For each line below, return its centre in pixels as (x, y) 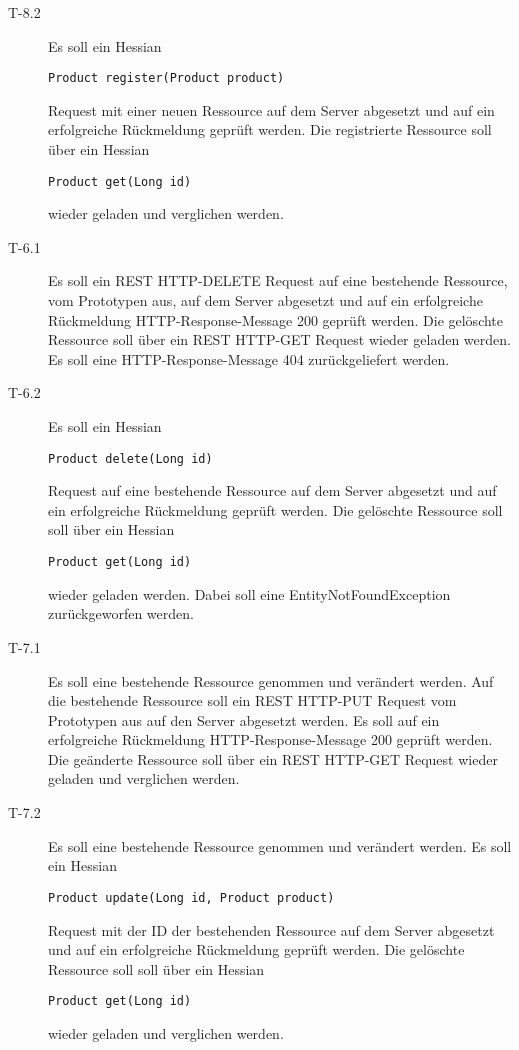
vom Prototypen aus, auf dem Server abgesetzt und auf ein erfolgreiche (265, 300)
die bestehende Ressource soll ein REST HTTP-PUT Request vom (252, 700)
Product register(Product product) (166, 78)
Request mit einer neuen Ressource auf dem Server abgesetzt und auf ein (271, 109)
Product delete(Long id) (130, 458)
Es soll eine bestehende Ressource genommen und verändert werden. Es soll (280, 845)
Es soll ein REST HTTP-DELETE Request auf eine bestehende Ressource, (278, 280)
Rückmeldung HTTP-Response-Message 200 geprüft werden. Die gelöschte (276, 319)
